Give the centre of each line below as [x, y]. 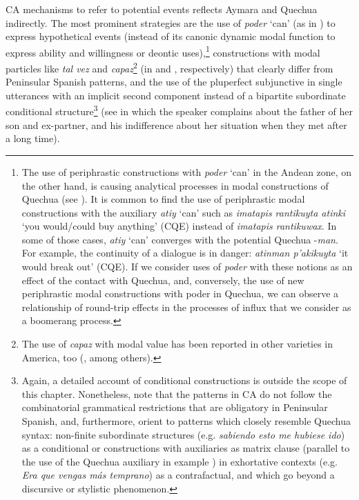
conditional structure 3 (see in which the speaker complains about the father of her [179, 110]
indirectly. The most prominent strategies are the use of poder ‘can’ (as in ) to [171, 22]
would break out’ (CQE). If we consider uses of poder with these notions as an [187, 267]
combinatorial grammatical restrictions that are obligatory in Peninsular [175, 407]
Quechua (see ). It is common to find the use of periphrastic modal [163, 199]
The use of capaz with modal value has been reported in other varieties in [177, 344]
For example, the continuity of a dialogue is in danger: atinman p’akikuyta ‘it [185, 253]
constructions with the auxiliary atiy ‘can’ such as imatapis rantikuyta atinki [184, 212]
